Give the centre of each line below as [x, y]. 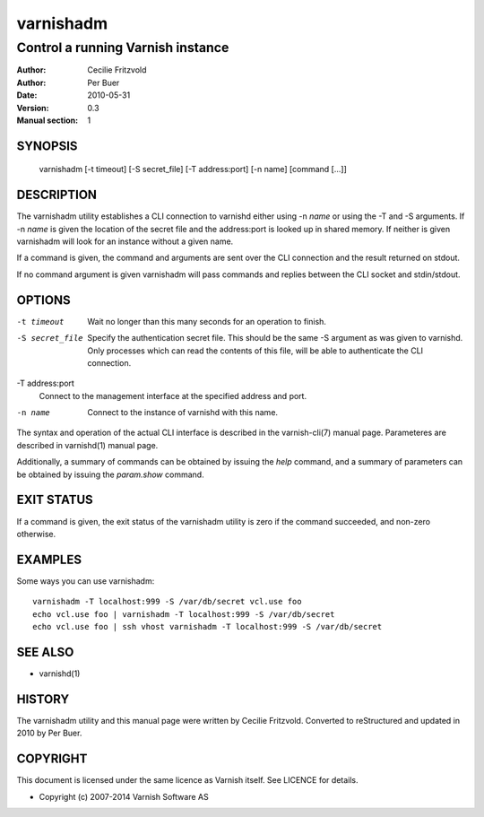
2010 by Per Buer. [49, 733]
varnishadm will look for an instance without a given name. [125, 241]
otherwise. [36, 534]
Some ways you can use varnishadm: [86, 581]
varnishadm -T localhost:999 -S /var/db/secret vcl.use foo [167, 602]
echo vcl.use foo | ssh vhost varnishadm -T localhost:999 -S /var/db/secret [207, 627]
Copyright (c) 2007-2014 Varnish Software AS [124, 796]
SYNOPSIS [47, 146]
